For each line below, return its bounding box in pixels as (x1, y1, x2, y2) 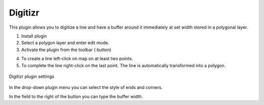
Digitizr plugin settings (9, 73, 55, 79)
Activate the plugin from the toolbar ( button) (21, 47, 112, 52)
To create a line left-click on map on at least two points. (21, 56, 133, 62)
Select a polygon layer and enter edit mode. (21, 40, 110, 46)
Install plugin (21, 33, 47, 39)
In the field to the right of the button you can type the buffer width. (9, 93, 143, 99)
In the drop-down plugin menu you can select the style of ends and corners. (9, 85, 163, 90)
